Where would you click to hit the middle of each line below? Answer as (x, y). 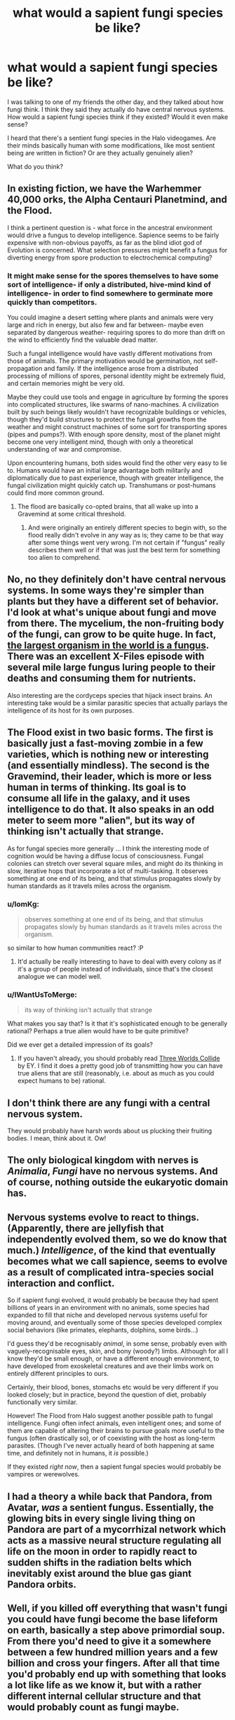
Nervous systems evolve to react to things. (103, 1217)
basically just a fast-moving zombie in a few (105, 744)
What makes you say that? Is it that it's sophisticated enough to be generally (117, 1024)
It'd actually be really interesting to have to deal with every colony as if (119, 961)
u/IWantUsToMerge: (42, 995)
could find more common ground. (56, 493)
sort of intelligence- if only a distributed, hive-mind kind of (109, 284)
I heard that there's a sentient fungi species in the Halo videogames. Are (112, 138)
